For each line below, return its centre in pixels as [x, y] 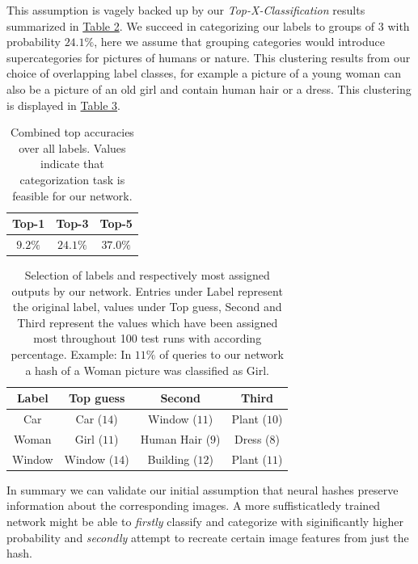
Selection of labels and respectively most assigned [147, 275]
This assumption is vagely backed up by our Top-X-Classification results [186, 10]
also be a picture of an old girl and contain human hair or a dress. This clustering [209, 88]
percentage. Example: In [71, 354]
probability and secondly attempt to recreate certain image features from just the [208, 537]
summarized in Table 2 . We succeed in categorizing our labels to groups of [191, 25]
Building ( [173, 459]
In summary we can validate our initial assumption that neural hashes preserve [203, 489]
